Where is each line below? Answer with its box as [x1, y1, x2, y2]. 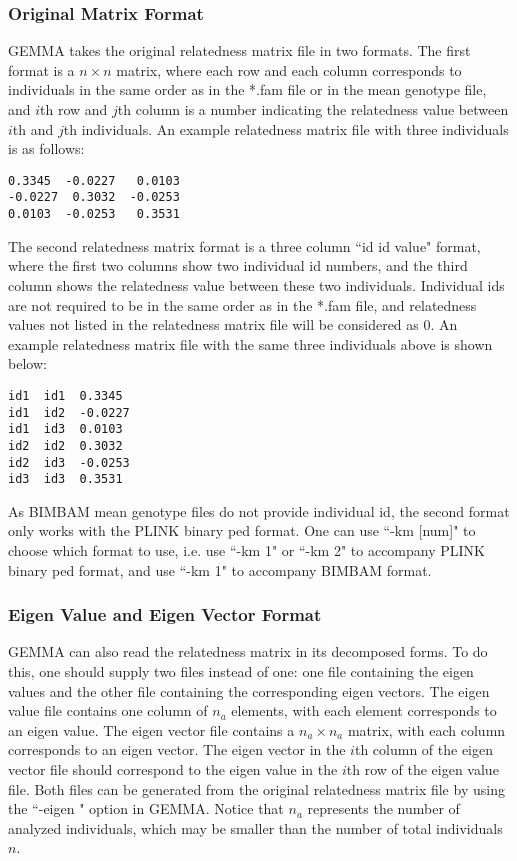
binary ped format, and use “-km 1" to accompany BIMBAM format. [8, 559, 432, 580]
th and [12, 118, 54, 139]
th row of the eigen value [346, 759, 499, 779]
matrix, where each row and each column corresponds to [116, 59, 462, 80]
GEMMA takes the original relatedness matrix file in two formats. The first [8, 40, 471, 61]
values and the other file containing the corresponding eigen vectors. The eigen [8, 680, 490, 701]
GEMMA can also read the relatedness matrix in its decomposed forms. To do [8, 641, 488, 662]
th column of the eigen [354, 739, 494, 760]
